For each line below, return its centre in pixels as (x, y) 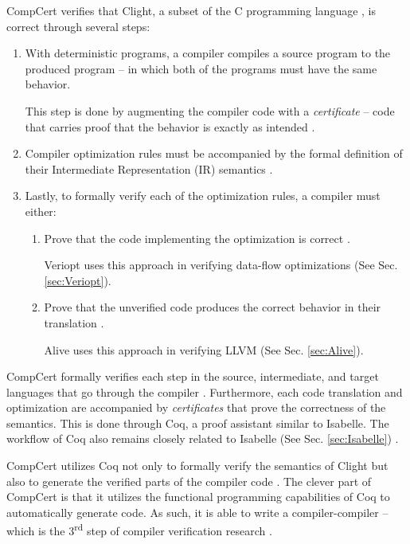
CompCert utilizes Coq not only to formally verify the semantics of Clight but (197, 466)
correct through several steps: (78, 26)
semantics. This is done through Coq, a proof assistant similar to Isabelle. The (198, 423)
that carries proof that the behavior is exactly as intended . (170, 126)
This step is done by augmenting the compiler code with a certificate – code (210, 110)
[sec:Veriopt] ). (78, 280)
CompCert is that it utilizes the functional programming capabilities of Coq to (198, 497)
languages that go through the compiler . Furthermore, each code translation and (205, 391)
